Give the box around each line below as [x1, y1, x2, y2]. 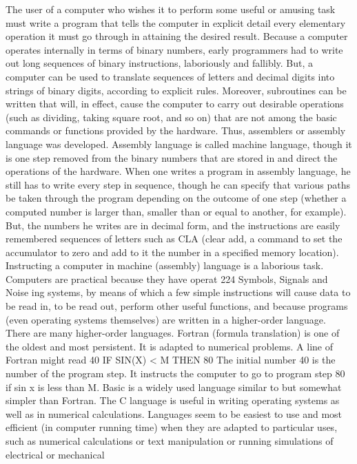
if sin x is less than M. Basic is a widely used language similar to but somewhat [6, 379, 342, 394]
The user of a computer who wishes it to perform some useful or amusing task [6, 2, 336, 16]
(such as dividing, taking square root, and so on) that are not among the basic [6, 109, 337, 124]
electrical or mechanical [6, 447, 105, 461]
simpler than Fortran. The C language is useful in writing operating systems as [6, 393, 340, 408]
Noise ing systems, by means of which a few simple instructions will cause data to [6, 285, 351, 299]
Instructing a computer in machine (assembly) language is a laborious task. [6, 258, 324, 273]
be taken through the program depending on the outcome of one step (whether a [6, 191, 347, 205]
